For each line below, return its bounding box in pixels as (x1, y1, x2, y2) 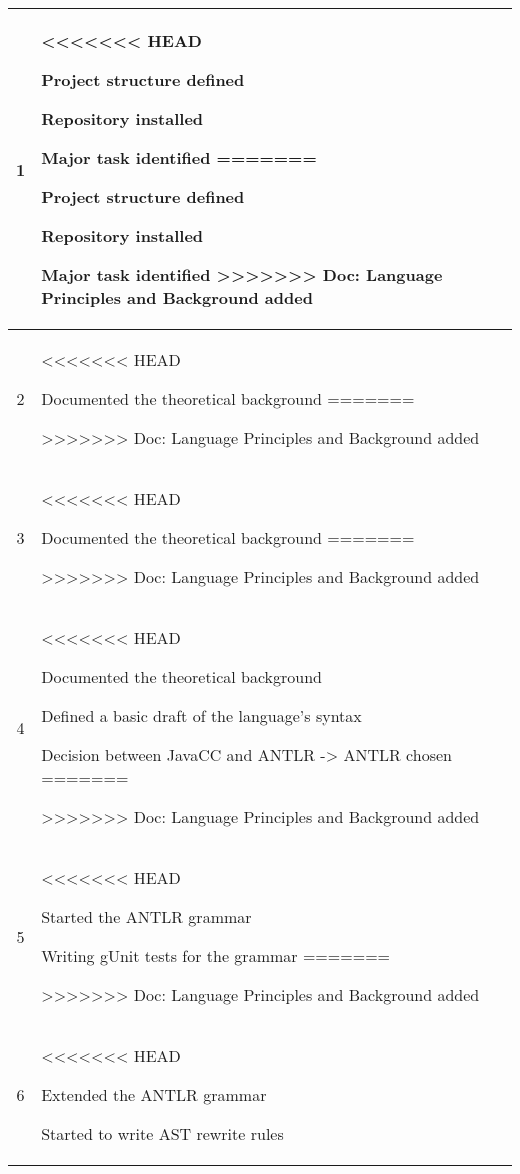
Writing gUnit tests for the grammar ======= (41, 944, 391, 967)
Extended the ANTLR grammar (41, 1083, 267, 1106)
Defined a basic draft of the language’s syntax (41, 704, 362, 727)
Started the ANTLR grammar (41, 905, 252, 928)
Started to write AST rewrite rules (41, 1122, 284, 1145)
